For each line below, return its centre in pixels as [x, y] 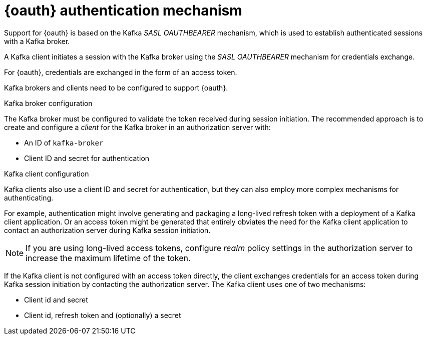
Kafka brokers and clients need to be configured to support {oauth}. [116, 87]
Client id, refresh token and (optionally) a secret [103, 315]
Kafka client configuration [47, 173]
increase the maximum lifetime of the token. [108, 258]
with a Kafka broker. [37, 41]
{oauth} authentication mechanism [123, 10]
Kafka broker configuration [48, 103]
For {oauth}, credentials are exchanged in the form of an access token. [121, 72]
